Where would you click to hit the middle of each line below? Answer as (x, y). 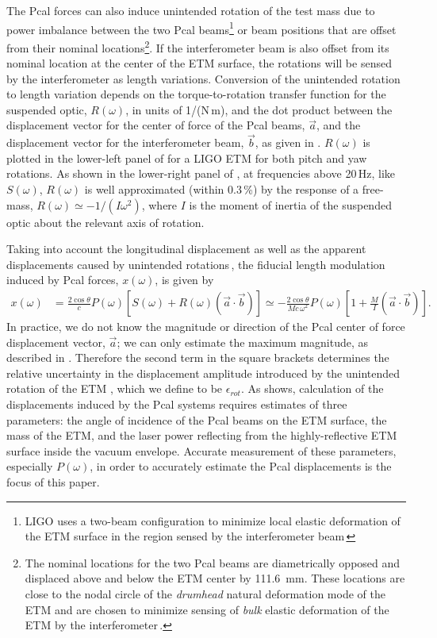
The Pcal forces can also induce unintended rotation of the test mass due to (191, 10)
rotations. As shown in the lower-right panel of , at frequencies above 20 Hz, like (201, 173)
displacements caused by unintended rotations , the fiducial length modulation (196, 264)
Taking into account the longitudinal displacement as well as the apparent (186, 249)
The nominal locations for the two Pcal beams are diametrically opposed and (213, 562)
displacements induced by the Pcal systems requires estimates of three (177, 404)
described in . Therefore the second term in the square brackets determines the (198, 357)
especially (30, 466)
